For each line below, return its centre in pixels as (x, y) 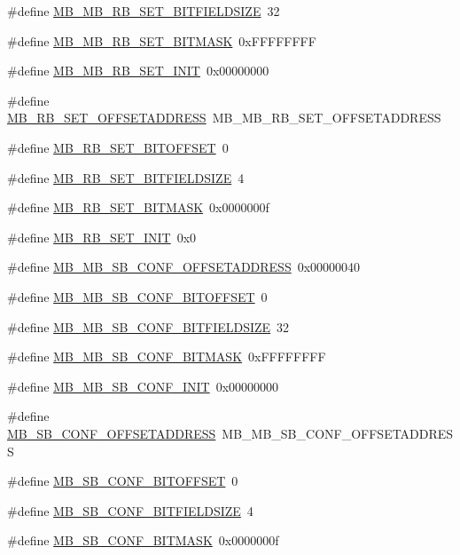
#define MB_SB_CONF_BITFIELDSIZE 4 (130, 510)
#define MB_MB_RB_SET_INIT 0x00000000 (138, 71)
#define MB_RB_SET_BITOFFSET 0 (118, 147)
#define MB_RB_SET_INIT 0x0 (102, 237)
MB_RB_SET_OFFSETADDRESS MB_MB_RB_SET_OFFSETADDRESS (224, 118)
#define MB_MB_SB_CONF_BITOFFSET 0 (137, 296)
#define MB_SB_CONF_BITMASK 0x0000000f (143, 540)
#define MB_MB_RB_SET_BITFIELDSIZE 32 (144, 11)
